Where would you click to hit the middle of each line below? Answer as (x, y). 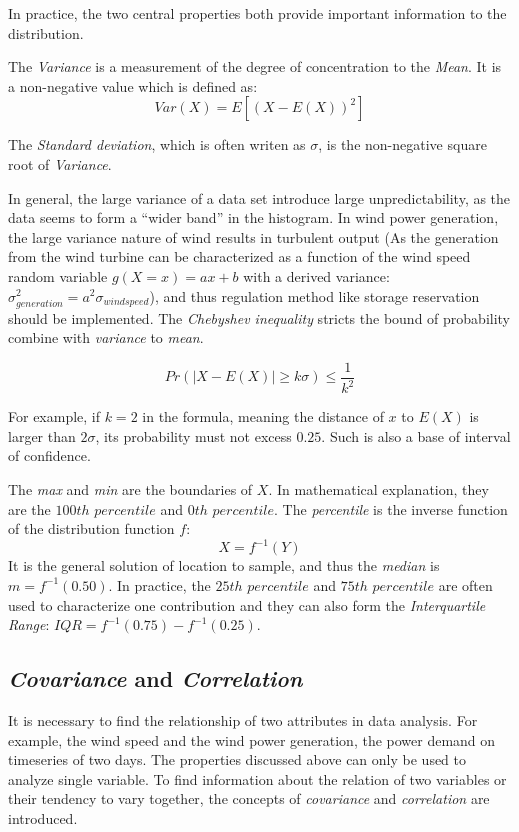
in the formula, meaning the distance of (263, 416)
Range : (29, 624)
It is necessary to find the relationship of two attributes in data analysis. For (243, 719)
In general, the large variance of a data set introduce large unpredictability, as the (259, 197)
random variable (58, 275)
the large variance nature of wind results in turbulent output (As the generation (253, 236)
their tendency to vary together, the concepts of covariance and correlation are (249, 798)
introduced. (43, 817)
